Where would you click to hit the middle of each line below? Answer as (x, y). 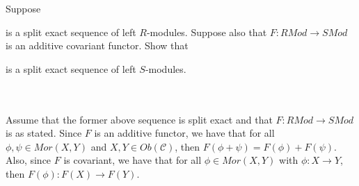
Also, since (29, 160)
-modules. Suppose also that (207, 32)
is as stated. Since (44, 133)
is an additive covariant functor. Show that (97, 45)
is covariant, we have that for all (133, 160)
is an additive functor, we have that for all (184, 133)
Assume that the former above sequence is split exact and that (139, 119)
